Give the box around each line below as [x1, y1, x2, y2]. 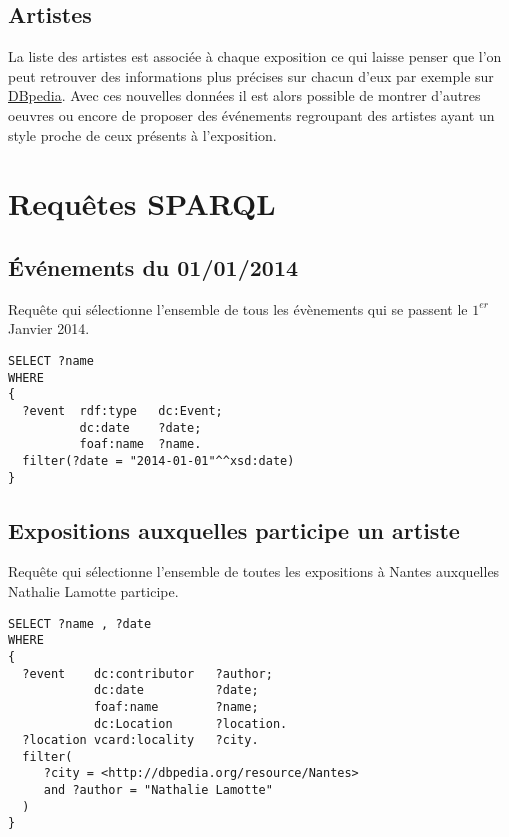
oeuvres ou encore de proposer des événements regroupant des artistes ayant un [8, 104, 495, 125]
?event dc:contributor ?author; [22, 666, 273, 681]
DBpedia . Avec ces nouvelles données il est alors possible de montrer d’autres [8, 85, 481, 106]
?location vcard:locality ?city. [22, 733, 259, 748]
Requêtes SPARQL [8, 183, 276, 224]
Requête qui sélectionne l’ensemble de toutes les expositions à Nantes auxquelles [8, 561, 500, 582]
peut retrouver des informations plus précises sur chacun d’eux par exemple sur [8, 65, 494, 86]
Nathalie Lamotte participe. [8, 580, 179, 601]
